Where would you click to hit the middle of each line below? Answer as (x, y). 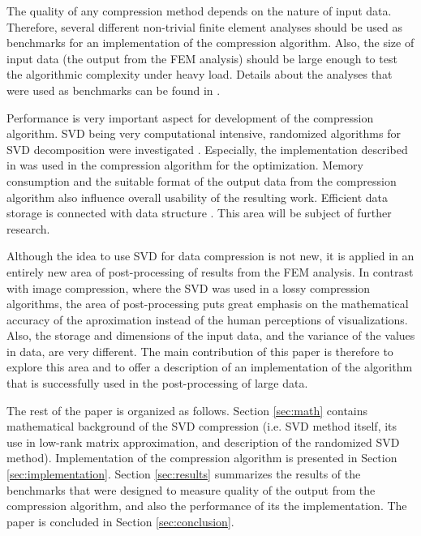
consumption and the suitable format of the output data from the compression (202, 180)
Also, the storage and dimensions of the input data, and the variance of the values (211, 335)
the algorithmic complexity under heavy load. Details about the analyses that (200, 74)
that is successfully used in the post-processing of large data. (157, 383)
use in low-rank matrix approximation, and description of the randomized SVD (203, 442)
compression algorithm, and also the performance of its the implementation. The (207, 506)
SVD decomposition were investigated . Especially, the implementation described (207, 149)
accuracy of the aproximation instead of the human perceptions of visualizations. (207, 319)
